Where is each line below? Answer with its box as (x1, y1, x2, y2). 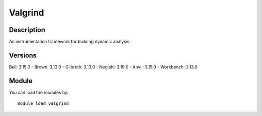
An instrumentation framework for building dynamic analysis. (9, 39, 131, 45)
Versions (9, 51, 37, 59)
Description (9, 26, 46, 34)
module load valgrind (17, 101, 69, 106)
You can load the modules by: (9, 89, 69, 95)
